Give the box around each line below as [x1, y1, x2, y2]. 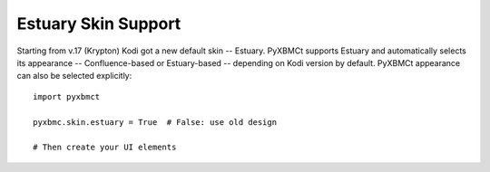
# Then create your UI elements [33, 142, 177, 153]
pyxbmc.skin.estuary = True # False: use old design [33, 117, 277, 127]
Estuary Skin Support [16, 14, 181, 33]
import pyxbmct [33, 91, 101, 101]
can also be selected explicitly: [16, 71, 132, 81]
